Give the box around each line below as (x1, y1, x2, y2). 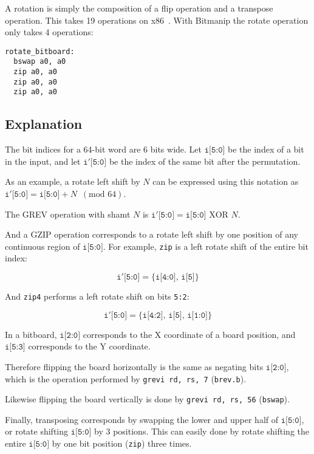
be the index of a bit (228, 143, 304, 156)
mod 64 (89, 190, 117, 199)
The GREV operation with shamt (5, 207, 131, 220)
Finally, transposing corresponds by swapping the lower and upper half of (5, 413, 279, 425)
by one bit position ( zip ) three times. (52, 437, 192, 450)
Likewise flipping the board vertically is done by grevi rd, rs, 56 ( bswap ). (5, 393, 290, 405)
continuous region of (5, 239, 80, 252)
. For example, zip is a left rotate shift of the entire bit (103, 239, 309, 252)
